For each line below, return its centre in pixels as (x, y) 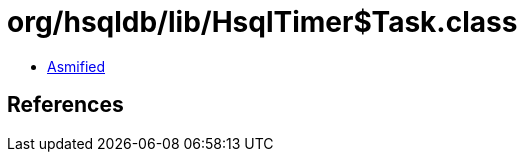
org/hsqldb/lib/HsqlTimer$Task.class (262, 22)
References (65, 105)
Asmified (76, 66)
